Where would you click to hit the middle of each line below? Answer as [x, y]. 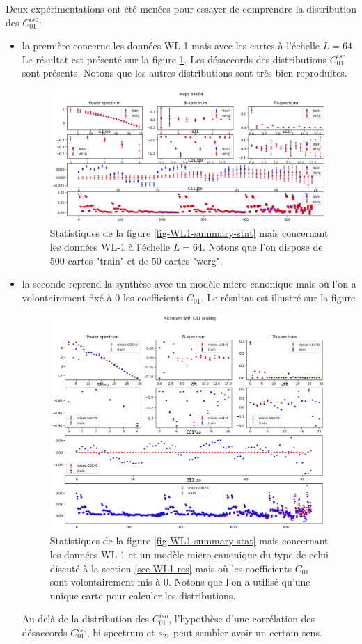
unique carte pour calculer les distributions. [143, 595]
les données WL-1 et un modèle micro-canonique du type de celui [189, 555]
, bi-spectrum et [121, 633]
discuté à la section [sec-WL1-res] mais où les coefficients [171, 568]
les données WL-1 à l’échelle [110, 247]
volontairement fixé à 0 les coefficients [103, 297]
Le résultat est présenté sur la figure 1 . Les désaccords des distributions [174, 59]
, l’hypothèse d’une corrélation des [242, 619]
